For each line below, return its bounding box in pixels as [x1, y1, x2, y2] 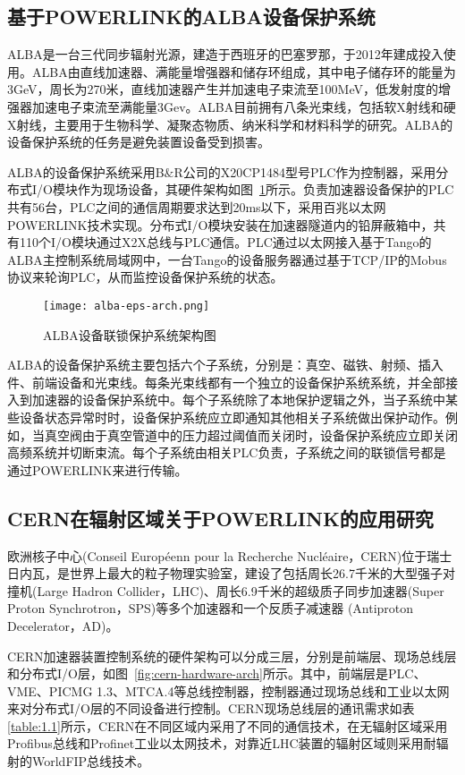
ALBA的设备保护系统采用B [7, 162, 165, 181]
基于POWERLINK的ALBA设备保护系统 [7, 3, 376, 30]
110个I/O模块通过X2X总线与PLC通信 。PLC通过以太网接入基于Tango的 [19, 233, 432, 251]
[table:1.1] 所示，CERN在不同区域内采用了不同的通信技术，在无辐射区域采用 [7, 716, 448, 735]
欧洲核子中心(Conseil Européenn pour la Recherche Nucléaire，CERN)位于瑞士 [7, 546, 452, 565]
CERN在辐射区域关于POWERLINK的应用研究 [7, 504, 434, 532]
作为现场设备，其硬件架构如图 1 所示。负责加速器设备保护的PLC [77, 180, 454, 199]
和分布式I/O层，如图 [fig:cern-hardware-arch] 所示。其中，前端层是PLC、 [7, 664, 427, 683]
